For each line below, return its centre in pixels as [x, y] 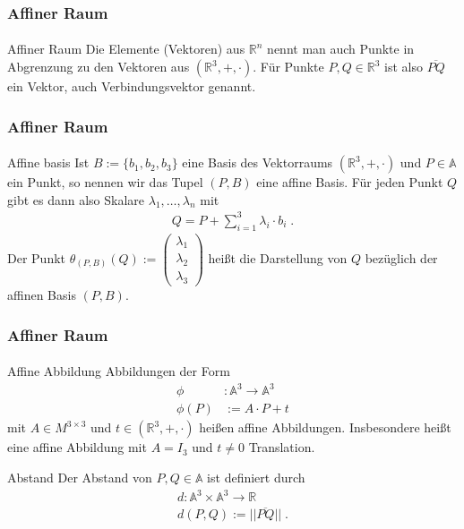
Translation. [282, 447]
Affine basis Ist [48, 162]
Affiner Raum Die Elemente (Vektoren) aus [126, 49]
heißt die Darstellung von [278, 257]
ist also [404, 67]
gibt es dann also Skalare [76, 199]
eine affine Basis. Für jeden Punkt [350, 182]
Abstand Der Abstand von [80, 477]
